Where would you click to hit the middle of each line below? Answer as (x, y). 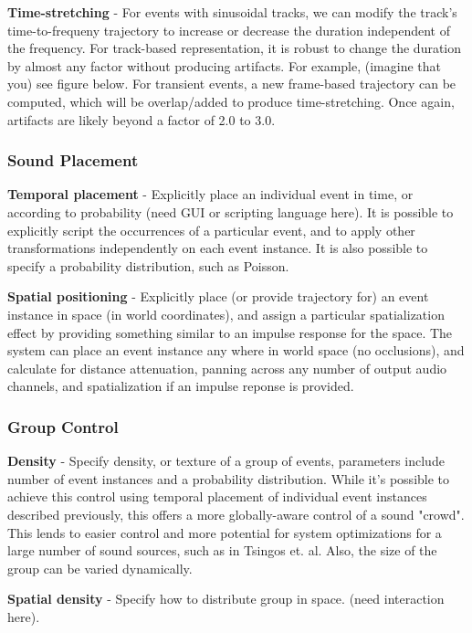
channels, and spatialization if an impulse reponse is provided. (181, 386)
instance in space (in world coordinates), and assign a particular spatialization (226, 314)
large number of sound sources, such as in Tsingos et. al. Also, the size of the (222, 550)
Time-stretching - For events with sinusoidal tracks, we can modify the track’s (232, 12)
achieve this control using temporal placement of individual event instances (217, 496)
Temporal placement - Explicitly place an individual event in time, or (210, 194)
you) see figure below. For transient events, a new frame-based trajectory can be (232, 84)
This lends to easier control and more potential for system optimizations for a (225, 532)
